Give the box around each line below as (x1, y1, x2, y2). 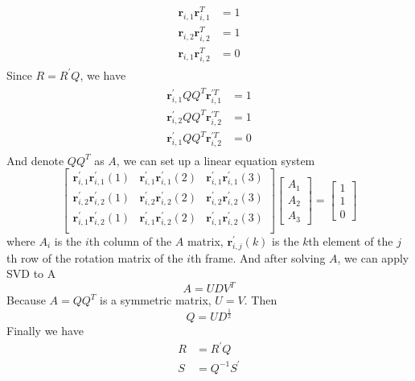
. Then (244, 292, 277, 309)
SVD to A (6, 265, 56, 282)
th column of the (88, 232, 172, 249)
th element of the (308, 232, 393, 249)
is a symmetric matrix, (100, 292, 212, 309)
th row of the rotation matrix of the (6, 249, 183, 266)
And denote (6, 151, 64, 168)
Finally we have (6, 322, 84, 339)
